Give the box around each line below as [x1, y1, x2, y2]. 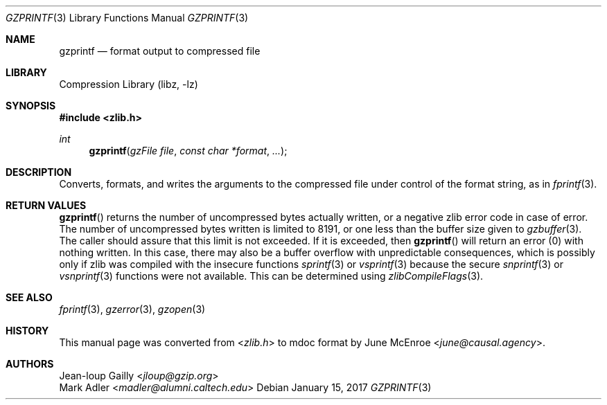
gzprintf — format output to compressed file [59, 45, 261, 57]
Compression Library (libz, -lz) [59, 78, 198, 90]
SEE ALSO [6, 291, 53, 303]
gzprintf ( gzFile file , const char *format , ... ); [89, 145, 288, 156]
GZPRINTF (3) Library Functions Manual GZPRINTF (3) [6, 12, 249, 24]
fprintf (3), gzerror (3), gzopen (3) [59, 303, 206, 315]
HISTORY [6, 325, 49, 336]
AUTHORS [6, 358, 54, 370]
